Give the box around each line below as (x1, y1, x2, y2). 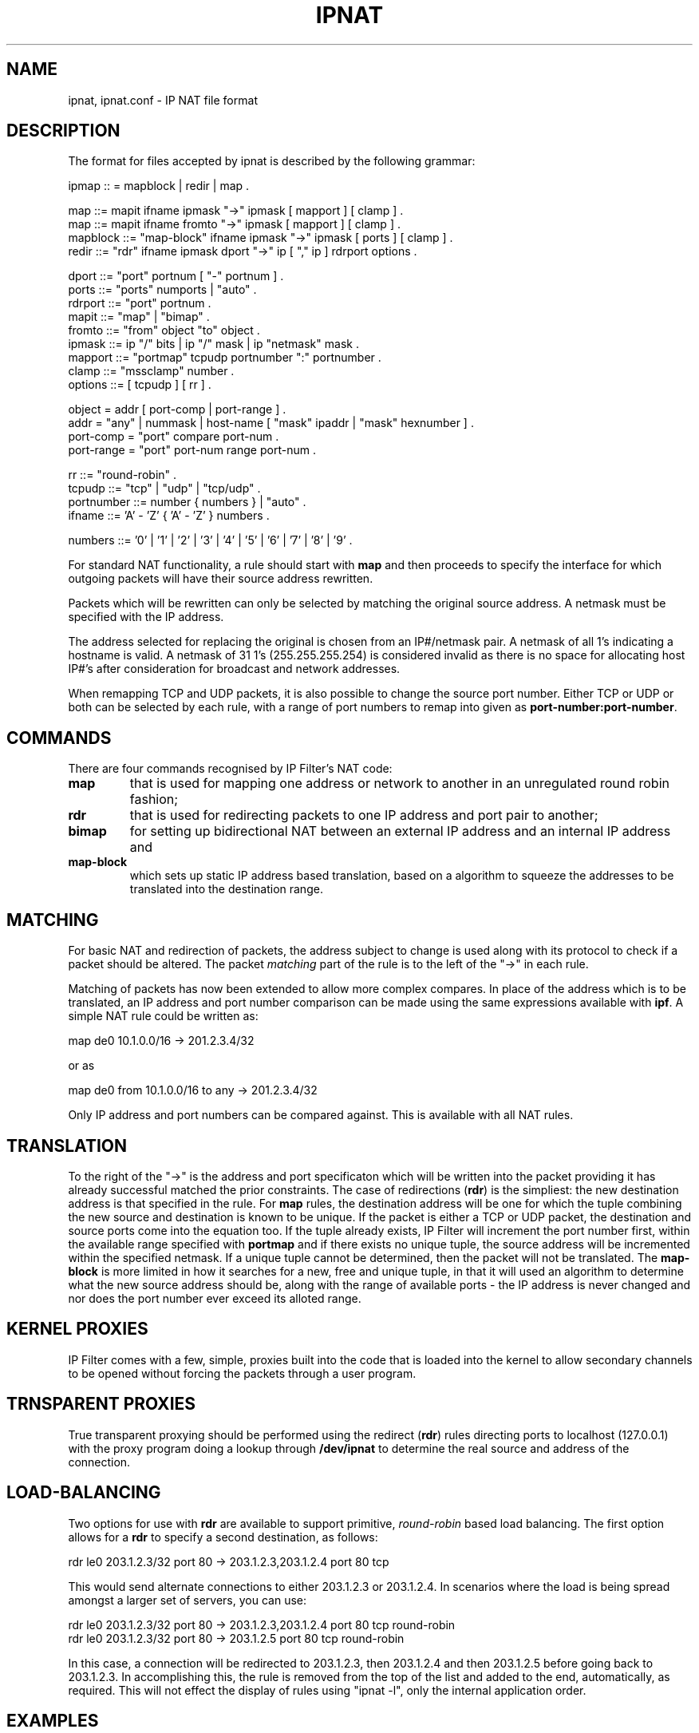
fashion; (129, 791, 179, 808)
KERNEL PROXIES (6, 1319, 148, 1339)
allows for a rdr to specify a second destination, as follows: (68, 1529, 378, 1544)
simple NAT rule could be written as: (68, 1009, 259, 1023)
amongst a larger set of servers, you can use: (68, 1593, 307, 1607)
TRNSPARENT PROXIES (6, 1394, 196, 1414)
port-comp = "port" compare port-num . (68, 429, 279, 444)
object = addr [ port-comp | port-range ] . (68, 402, 286, 417)
